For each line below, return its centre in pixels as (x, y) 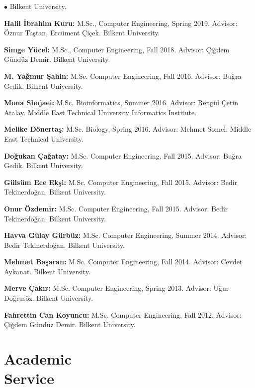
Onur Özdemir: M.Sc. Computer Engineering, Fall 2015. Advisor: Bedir (116, 208)
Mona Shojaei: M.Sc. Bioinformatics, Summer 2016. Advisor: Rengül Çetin (121, 102)
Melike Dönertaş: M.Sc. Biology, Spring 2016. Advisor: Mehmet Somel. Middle (128, 129)
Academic (38, 359)
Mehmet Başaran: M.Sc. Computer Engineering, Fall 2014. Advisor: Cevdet (123, 262)
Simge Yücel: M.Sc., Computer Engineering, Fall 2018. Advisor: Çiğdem (117, 49)
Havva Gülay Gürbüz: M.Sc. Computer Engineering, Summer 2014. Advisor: (126, 235)
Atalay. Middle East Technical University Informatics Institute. (100, 112)
